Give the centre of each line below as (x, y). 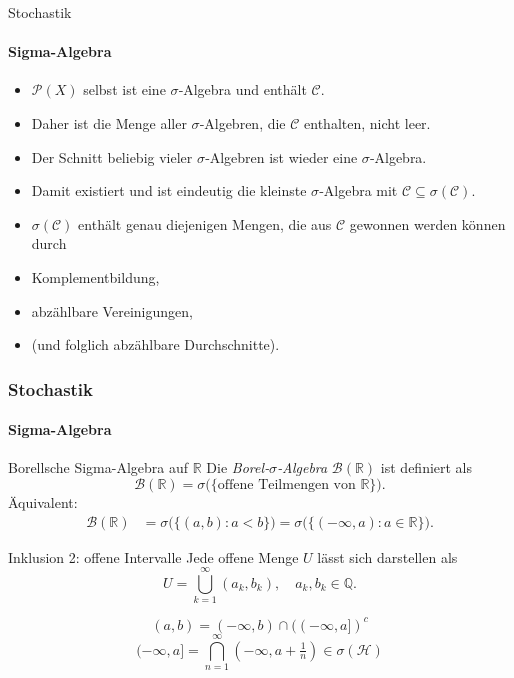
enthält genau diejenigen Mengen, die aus (205, 223)
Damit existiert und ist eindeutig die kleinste (169, 190)
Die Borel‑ (238, 467)
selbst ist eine (124, 89)
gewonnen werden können (427, 223)
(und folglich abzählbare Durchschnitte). (155, 344)
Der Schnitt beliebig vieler (112, 156)
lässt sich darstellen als (387, 556)
